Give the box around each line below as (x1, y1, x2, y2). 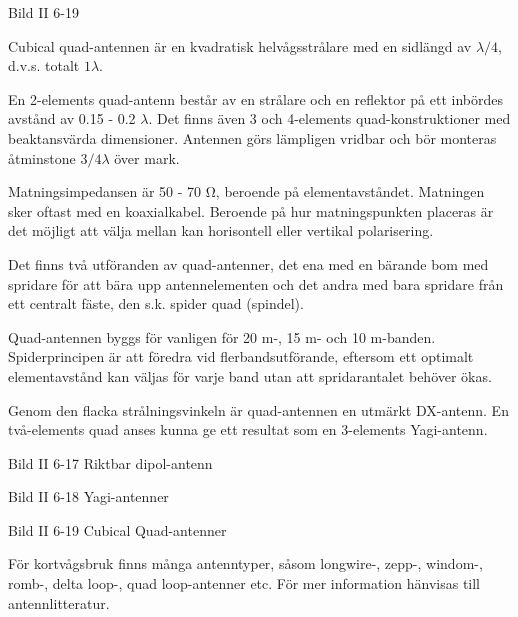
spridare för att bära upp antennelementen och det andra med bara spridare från (8, 273, 504, 294)
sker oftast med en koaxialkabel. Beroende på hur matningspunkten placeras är (8, 200, 494, 221)
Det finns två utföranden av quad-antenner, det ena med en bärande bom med (8, 253, 489, 274)
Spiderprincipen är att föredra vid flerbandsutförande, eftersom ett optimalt (8, 346, 474, 367)
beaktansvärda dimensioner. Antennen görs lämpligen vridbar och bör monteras (8, 127, 497, 148)
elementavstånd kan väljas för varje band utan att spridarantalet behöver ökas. (8, 365, 492, 386)
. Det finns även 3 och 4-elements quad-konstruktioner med (148, 108, 511, 129)
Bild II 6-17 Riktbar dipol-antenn (8, 452, 213, 473)
